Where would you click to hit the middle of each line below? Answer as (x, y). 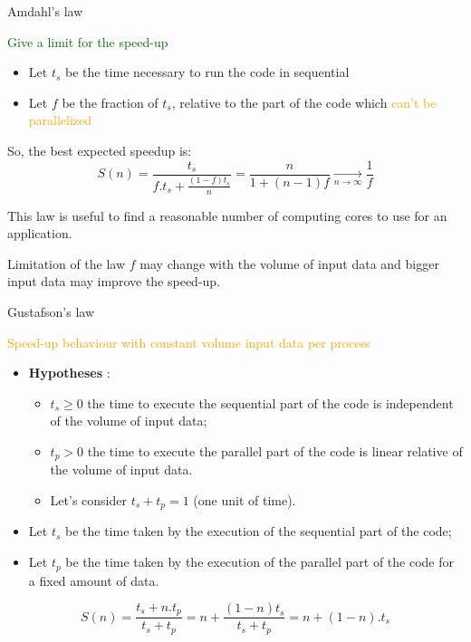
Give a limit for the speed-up (88, 41)
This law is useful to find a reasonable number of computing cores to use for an (227, 215)
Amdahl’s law (45, 11)
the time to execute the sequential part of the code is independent (270, 402)
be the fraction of (110, 102)
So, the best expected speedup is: (100, 150)
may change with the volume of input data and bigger (289, 263)
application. (40, 233)
